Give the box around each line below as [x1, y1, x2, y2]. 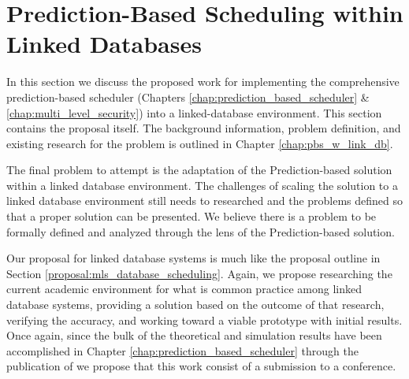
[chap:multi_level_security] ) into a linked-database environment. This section [6, 104, 382, 121]
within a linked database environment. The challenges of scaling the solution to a [6, 176, 398, 193]
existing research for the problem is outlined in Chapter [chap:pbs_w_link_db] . [6, 135, 393, 151]
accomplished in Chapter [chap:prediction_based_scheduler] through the [6, 342, 359, 359]
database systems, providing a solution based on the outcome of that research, [6, 296, 385, 313]
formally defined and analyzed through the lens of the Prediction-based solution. [6, 223, 395, 240]
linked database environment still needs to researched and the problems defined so [6, 192, 403, 209]
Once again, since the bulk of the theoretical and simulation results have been [6, 327, 382, 344]
